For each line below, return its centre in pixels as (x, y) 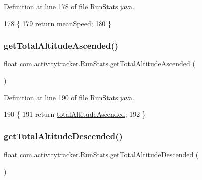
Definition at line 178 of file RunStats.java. (69, 6)
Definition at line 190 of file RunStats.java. (69, 97)
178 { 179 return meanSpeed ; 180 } (58, 23)
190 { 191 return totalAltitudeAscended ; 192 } (75, 114)
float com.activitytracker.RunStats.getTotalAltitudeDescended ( (101, 154)
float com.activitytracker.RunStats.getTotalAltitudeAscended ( (100, 64)
